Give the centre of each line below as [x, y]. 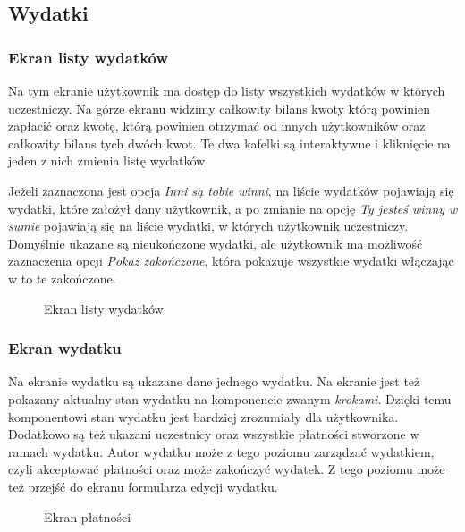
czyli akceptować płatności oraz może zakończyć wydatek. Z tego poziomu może [227, 469]
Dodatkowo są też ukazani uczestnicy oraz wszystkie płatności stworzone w [214, 434]
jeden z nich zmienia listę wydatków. [109, 160]
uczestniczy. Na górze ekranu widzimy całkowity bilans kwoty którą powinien [220, 108]
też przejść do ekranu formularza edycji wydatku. [143, 486]
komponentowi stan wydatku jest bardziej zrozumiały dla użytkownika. [203, 416]
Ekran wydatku [65, 348]
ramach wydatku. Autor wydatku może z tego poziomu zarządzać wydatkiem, [221, 451]
